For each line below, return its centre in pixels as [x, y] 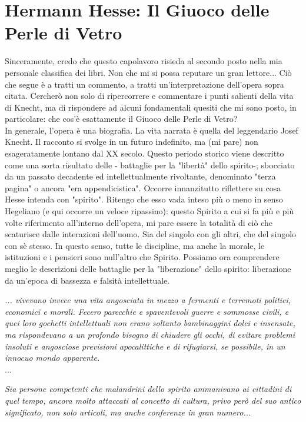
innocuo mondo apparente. [52, 358]
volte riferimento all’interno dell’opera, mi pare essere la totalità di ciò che [139, 222]
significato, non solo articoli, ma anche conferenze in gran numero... [128, 412]
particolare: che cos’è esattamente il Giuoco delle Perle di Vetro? [121, 119]
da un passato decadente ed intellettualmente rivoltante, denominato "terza [140, 176]
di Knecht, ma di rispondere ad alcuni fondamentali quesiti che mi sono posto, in [151, 107]
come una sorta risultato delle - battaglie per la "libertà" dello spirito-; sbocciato [150, 165]
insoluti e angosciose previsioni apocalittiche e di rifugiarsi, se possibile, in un [145, 346]
